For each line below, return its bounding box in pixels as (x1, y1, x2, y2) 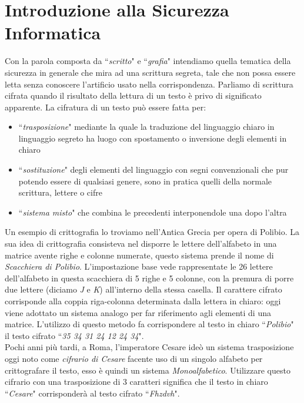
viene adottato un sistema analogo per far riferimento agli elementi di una (5, 306, 271, 318)
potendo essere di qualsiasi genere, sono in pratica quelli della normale (18, 174, 272, 187)
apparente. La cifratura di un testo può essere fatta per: (5, 100, 206, 113)
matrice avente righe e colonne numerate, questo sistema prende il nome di (5, 248, 274, 261)
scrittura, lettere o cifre (18, 186, 102, 199)
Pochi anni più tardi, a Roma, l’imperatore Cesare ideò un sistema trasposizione (5, 341, 294, 353)
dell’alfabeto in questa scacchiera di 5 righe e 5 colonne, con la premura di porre (5, 271, 294, 284)
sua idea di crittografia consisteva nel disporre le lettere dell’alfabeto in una (5, 237, 277, 250)
